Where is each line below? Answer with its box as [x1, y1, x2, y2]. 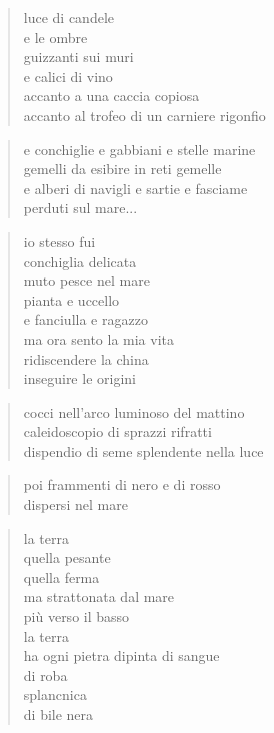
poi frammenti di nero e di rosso [23, 474, 221, 495]
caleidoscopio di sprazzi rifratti [23, 421, 212, 442]
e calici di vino [23, 65, 113, 86]
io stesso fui [23, 230, 96, 251]
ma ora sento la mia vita [23, 328, 175, 349]
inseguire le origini [23, 368, 136, 389]
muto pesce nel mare [23, 270, 150, 291]
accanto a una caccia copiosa [23, 85, 200, 106]
